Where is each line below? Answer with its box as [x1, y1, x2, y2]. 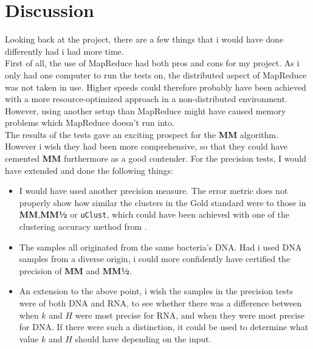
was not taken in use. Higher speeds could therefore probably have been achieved [5, 80, 306, 93]
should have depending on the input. [75, 332, 212, 345]
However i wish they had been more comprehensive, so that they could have [5, 140, 288, 153]
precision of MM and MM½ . [19, 264, 132, 277]
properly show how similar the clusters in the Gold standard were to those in [19, 196, 306, 209]
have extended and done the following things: [5, 164, 173, 176]
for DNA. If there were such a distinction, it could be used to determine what [19, 320, 309, 333]
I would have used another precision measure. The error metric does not [19, 184, 288, 197]
